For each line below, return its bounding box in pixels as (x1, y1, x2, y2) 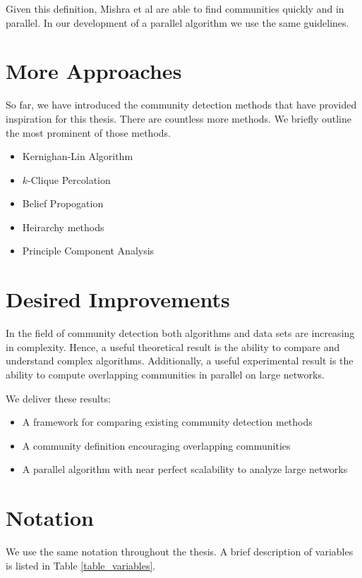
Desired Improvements (6, 285, 230, 314)
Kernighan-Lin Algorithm (22, 149, 133, 164)
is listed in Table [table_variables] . (6, 558, 156, 572)
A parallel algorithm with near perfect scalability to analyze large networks (22, 462, 348, 476)
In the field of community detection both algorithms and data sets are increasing (6, 326, 355, 340)
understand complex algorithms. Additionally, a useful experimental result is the (6, 353, 354, 368)
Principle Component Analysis (22, 243, 155, 258)
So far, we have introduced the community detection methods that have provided (6, 97, 357, 112)
